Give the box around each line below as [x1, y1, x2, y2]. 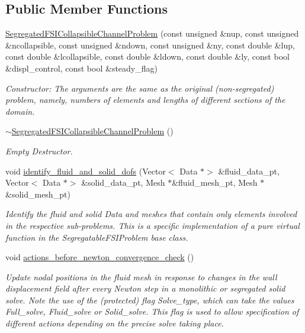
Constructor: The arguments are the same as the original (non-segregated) [5, 82, 274, 94]
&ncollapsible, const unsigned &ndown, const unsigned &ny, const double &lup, [5, 38, 295, 51]
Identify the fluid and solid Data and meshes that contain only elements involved [5, 208, 297, 220]
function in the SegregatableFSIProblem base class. [5, 231, 188, 243]
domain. [5, 105, 35, 117]
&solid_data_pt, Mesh [81, 176, 165, 189]
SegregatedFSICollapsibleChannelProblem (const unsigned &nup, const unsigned [5, 27, 299, 40]
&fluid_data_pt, [218, 164, 280, 177]
